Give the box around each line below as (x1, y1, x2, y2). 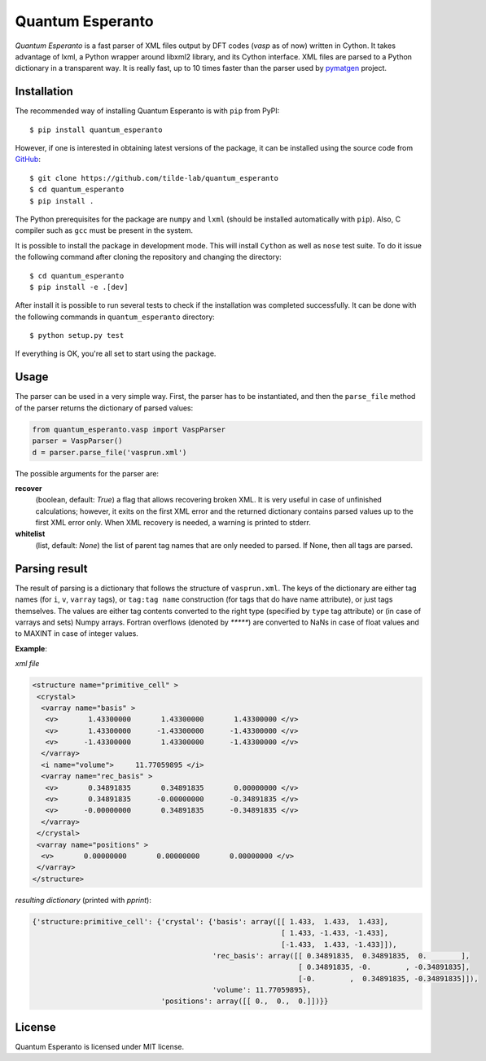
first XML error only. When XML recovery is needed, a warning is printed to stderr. (35, 518, 311, 528)
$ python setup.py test (29, 331, 125, 340)
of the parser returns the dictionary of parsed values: (15, 403, 194, 413)
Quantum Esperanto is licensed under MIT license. (15, 1041, 185, 1051)
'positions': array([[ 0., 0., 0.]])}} (160, 997, 329, 1006)
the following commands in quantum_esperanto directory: (15, 312, 215, 322)
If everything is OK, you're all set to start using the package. (15, 349, 217, 358)
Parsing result (15, 562, 88, 576)
